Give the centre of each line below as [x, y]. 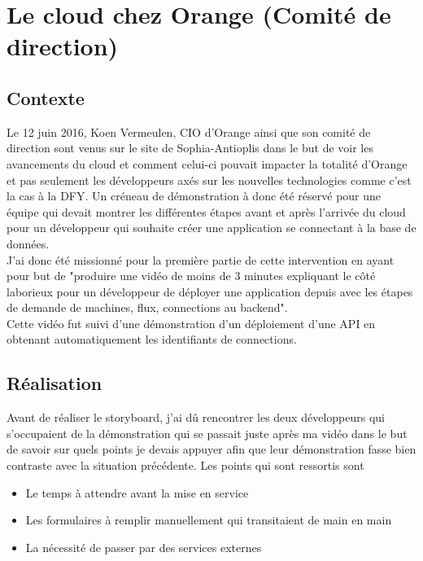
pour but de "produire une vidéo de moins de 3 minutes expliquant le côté [191, 276]
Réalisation [55, 383]
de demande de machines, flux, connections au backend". [147, 307]
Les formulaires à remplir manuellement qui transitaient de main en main [209, 520]
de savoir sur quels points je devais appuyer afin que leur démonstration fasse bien [211, 449]
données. [28, 243]
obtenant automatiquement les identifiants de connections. [152, 339]
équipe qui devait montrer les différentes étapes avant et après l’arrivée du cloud [206, 211]
